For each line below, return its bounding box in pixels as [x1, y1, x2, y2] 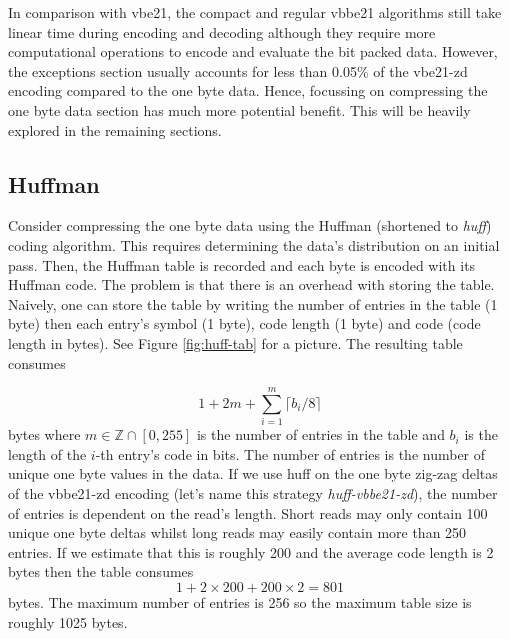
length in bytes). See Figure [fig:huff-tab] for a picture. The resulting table [8, 332, 463, 353]
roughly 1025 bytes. [8, 611, 128, 632]
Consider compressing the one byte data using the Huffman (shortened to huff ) [8, 215, 492, 236]
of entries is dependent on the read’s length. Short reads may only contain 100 [8, 502, 488, 523]
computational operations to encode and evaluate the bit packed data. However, [8, 41, 498, 62]
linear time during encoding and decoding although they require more [8, 21, 436, 42]
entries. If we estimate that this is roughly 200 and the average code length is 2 [8, 541, 494, 562]
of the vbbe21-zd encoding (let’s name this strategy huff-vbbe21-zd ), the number [8, 483, 498, 504]
